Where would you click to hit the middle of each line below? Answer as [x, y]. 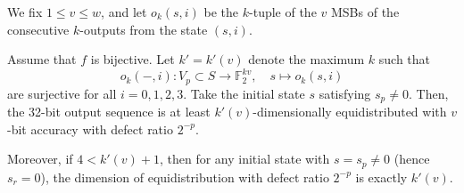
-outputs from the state [144, 29]
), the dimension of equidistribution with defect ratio [185, 177]
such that [405, 59]
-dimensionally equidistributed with [350, 112]
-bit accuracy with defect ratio [90, 129]
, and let [124, 12]
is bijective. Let [133, 59]
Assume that [42, 59]
